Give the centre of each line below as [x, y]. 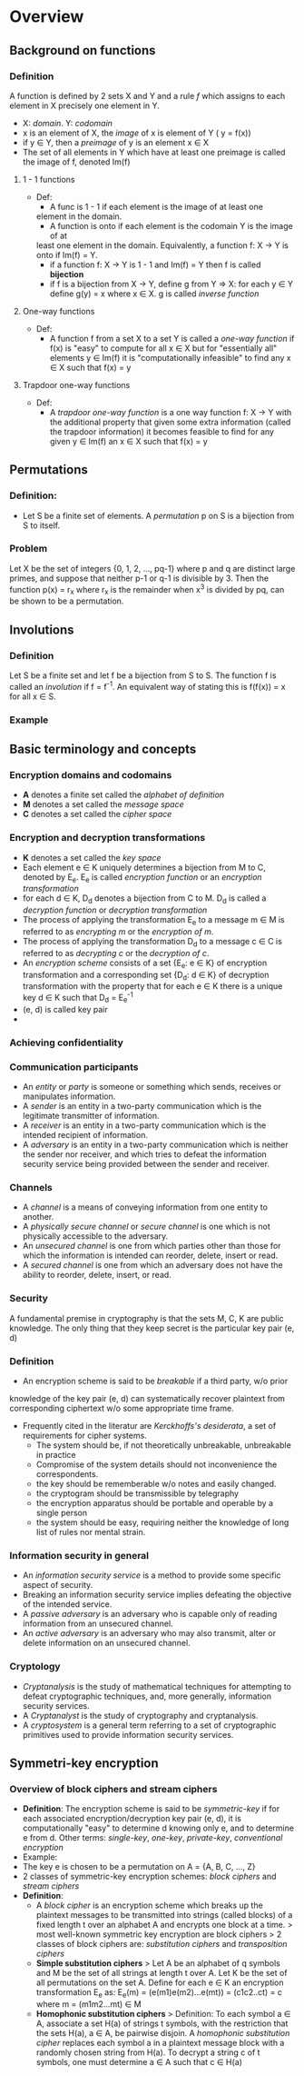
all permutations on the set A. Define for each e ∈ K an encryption [160, 1982]
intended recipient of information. [85, 1135]
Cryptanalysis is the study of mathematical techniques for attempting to [157, 1686]
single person [62, 1512]
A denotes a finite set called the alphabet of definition [123, 795]
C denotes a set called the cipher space [97, 814]
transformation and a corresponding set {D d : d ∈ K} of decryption [146, 976]
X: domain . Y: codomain [68, 123]
